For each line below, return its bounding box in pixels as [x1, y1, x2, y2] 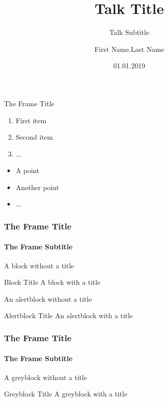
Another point [15, 182, 59, 192]
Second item [15, 132, 53, 142]
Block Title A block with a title [4, 277, 100, 287]
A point [15, 165, 39, 176]
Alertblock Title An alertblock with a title [4, 310, 133, 321]
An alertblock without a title [4, 293, 92, 304]
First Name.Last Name [94, 43, 165, 54]
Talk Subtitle [109, 27, 150, 37]
